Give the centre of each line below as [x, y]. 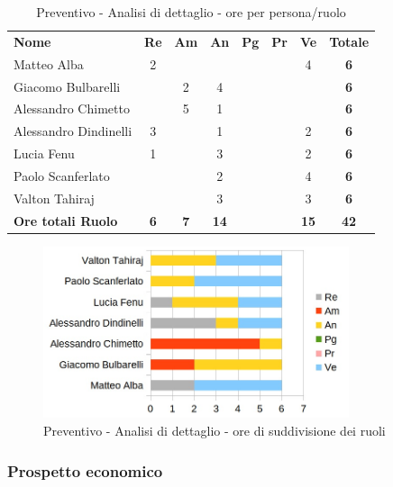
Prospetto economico [85, 470]
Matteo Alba [49, 63]
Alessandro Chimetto [72, 108]
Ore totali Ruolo [66, 220]
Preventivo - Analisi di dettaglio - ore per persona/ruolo [191, 12]
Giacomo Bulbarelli [67, 86]
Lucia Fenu [44, 153]
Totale [349, 41]
